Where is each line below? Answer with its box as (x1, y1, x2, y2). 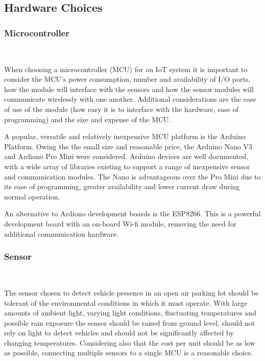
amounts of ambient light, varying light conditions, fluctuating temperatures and (4, 307, 256, 318)
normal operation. (4, 191, 60, 201)
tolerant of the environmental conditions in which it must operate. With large (4, 297, 247, 308)
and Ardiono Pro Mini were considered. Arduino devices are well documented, (4, 151, 249, 162)
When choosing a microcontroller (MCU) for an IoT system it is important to (4, 63, 248, 74)
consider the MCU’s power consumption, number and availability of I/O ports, (4, 74, 251, 84)
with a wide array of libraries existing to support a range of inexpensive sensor (4, 161, 250, 171)
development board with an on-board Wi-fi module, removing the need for (4, 218, 237, 229)
